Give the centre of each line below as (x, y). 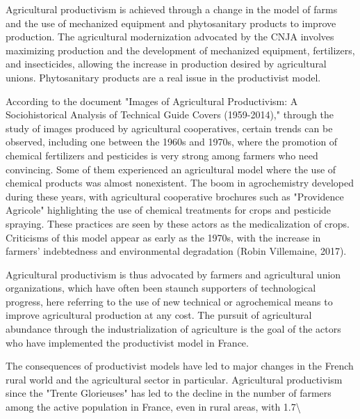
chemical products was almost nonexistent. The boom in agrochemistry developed (180, 183)
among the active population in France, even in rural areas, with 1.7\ (153, 407)
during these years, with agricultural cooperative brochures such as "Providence (175, 196)
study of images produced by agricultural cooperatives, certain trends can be (169, 128)
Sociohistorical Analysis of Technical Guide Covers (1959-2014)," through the (170, 114)
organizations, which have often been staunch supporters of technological (161, 288)
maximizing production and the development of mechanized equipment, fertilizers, (180, 50)
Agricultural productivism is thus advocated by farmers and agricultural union (173, 274)
